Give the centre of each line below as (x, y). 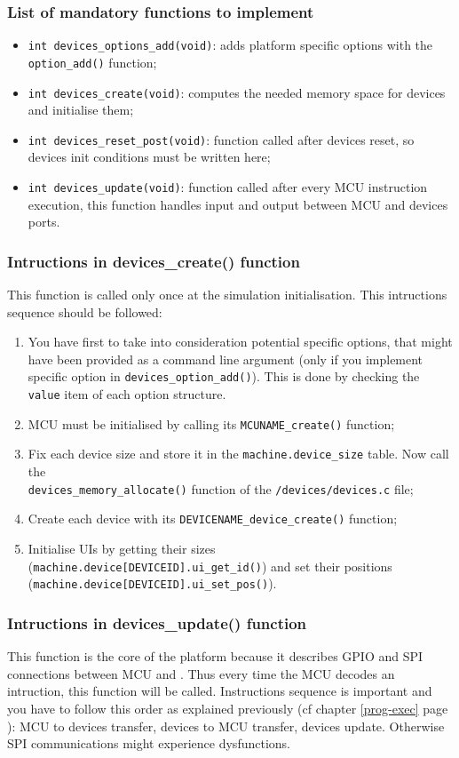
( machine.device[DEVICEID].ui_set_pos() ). (152, 583)
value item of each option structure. (127, 394)
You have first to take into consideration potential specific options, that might (240, 342)
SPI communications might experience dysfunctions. (149, 743)
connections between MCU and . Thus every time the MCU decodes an (201, 673)
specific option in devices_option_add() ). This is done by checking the (224, 376)
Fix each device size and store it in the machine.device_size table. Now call (238, 454)
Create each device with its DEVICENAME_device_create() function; (213, 519)
